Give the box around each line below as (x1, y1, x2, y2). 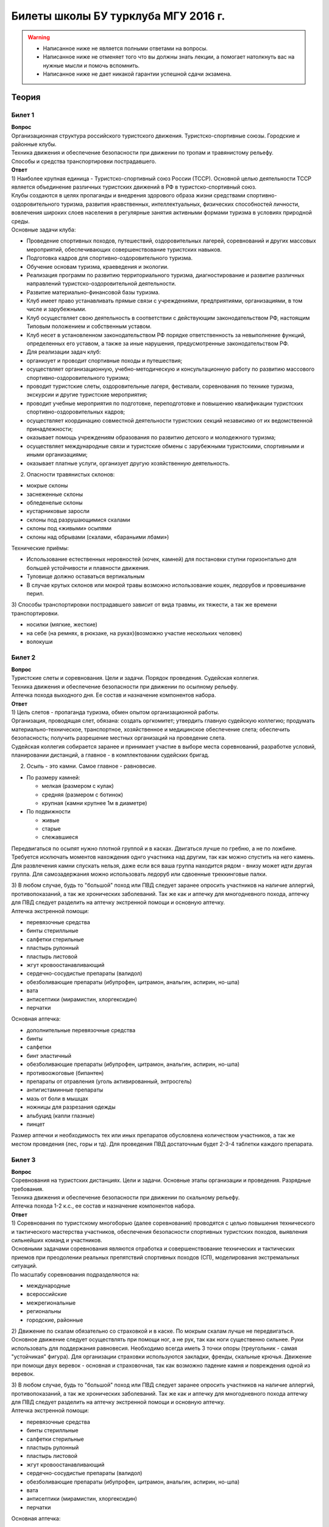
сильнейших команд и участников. (11, 1237, 103, 1244)
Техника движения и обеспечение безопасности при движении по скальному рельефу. (11, 1194, 240, 1201)
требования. (11, 1185, 44, 1192)
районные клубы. (11, 140, 57, 148)
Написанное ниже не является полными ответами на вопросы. (43, 45, 208, 52)
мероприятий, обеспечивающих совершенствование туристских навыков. (26, 246, 222, 253)
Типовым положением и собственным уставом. (26, 323, 152, 330)
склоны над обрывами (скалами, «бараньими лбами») (26, 533, 169, 541)
